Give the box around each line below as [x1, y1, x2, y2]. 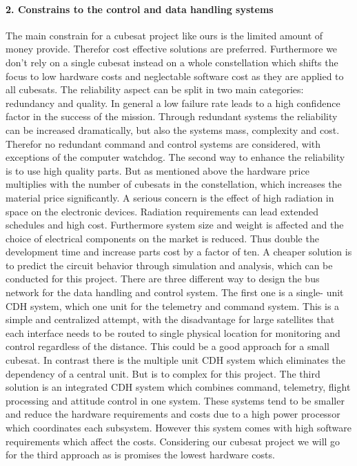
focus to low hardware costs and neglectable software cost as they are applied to [6, 68, 344, 83]
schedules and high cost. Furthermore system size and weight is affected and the [6, 217, 344, 232]
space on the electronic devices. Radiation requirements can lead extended [6, 204, 318, 218]
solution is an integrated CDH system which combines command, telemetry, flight [6, 380, 351, 394]
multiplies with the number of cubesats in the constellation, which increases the [6, 177, 342, 191]
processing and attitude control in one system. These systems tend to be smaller [6, 393, 345, 407]
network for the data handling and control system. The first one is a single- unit [6, 285, 344, 300]
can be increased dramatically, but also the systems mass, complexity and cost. [6, 122, 340, 137]
